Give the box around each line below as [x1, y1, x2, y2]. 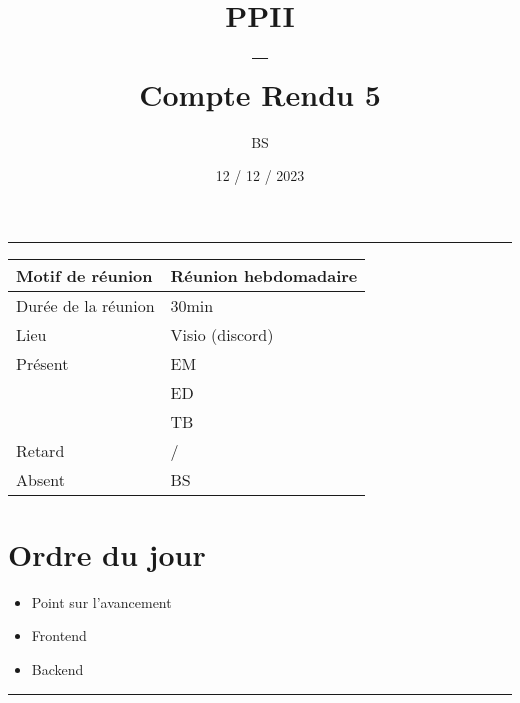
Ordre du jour [8, 533, 206, 574]
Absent [16, 467, 65, 491]
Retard [16, 438, 65, 462]
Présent [16, 351, 69, 375]
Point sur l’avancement [31, 591, 172, 612]
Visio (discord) [170, 322, 274, 346]
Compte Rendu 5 [139, 73, 381, 114]
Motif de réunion [16, 263, 153, 287]
